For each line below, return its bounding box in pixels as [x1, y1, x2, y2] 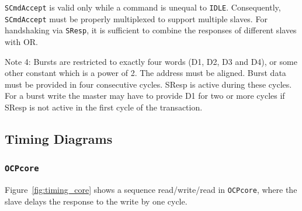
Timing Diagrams [5, 129, 113, 147]
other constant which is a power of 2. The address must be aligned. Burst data [5, 67, 286, 79]
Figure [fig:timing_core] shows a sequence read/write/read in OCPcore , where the [5, 184, 297, 196]
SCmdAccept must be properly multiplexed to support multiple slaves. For [5, 12, 268, 25]
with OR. [5, 35, 38, 47]
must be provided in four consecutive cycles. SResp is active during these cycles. [5, 78, 292, 90]
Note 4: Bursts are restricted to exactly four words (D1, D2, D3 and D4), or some [5, 55, 297, 67]
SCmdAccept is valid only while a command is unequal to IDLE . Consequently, [5, 1, 281, 13]
